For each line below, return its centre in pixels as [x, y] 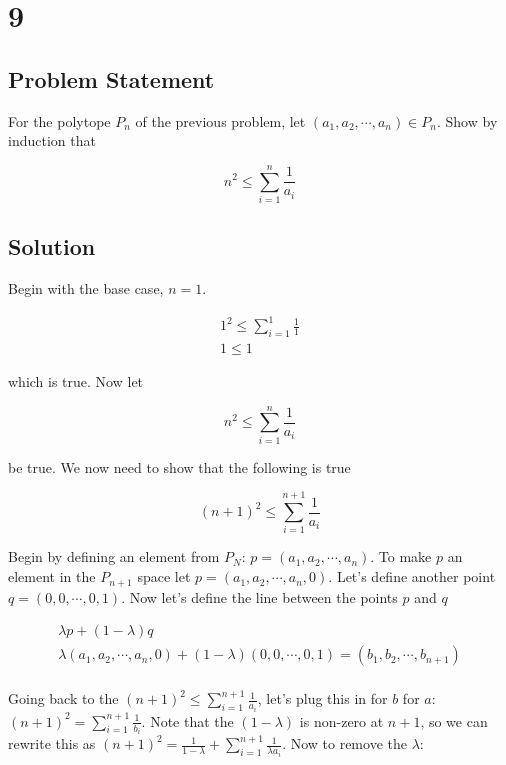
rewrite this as [52, 743]
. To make [401, 556]
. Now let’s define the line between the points [259, 596]
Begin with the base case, [86, 288]
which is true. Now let [76, 381]
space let [164, 576]
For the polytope [59, 120]
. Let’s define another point [412, 576]
